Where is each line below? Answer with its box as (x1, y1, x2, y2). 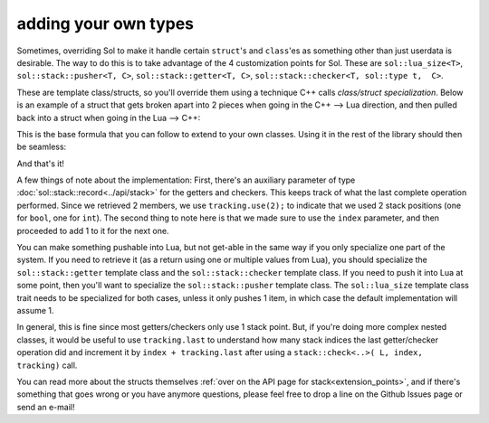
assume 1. (16, 305, 54, 315)
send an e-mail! (16, 401, 75, 412)
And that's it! (16, 158, 65, 169)
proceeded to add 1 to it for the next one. (16, 225, 169, 236)
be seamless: (16, 141, 67, 153)
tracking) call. (16, 360, 78, 371)
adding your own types (16, 14, 195, 33)
